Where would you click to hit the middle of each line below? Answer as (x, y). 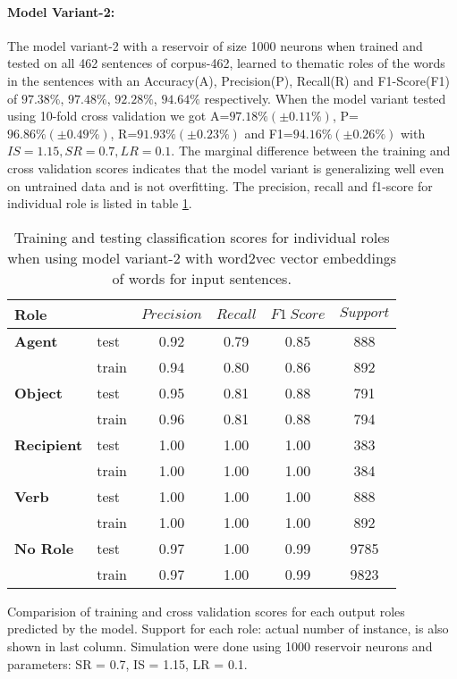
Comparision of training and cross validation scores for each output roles (206, 611)
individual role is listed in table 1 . (100, 203)
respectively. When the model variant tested (325, 98)
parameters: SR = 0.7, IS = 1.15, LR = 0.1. (127, 663)
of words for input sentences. (202, 278)
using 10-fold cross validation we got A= (118, 116)
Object (38, 392)
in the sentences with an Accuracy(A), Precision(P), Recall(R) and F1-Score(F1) (228, 80)
